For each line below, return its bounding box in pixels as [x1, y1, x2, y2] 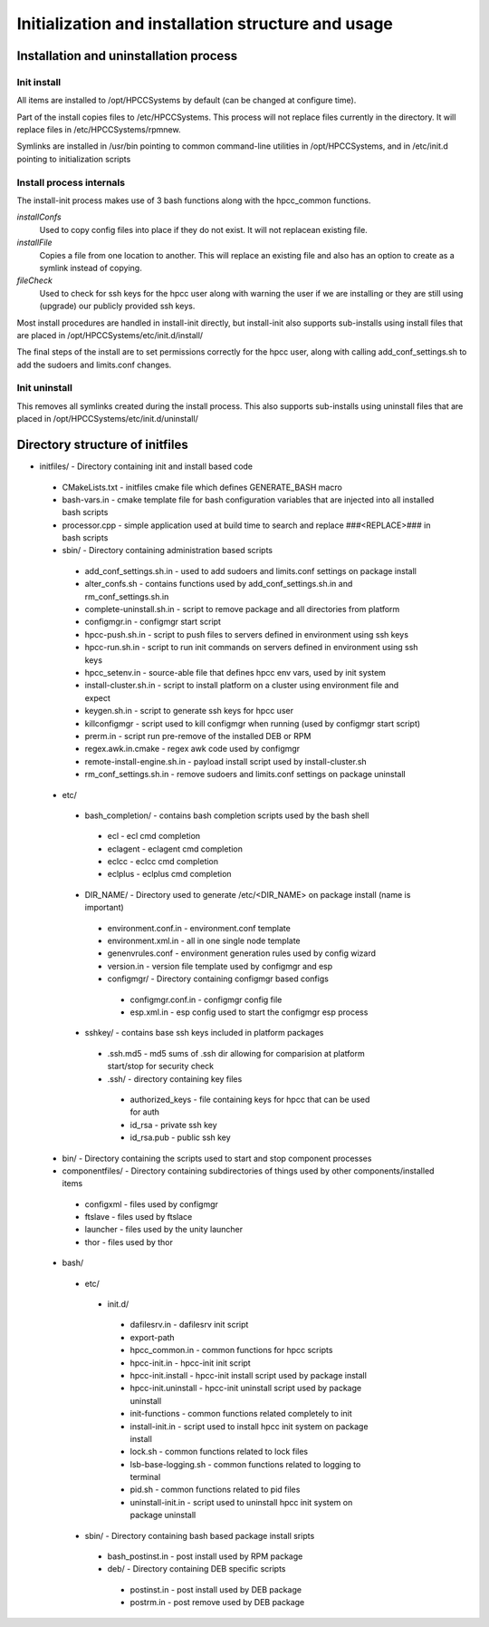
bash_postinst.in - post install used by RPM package [107, 1551, 303, 1562]
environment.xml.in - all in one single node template [107, 935, 301, 947]
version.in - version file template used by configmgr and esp [107, 960, 333, 971]
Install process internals [16, 176, 126, 189]
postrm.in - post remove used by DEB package [129, 1597, 305, 1608]
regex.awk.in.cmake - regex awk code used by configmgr [84, 744, 301, 755]
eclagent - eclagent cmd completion [107, 843, 244, 854]
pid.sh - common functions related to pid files [129, 1484, 301, 1495]
